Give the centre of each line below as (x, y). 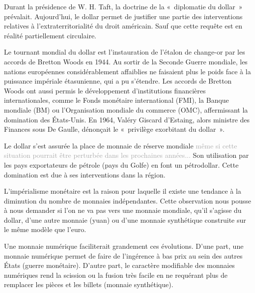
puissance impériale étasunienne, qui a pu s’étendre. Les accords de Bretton (118, 81)
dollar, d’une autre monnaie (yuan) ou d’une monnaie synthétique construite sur (125, 220)
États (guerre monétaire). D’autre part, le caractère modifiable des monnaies (119, 265)
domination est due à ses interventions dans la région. (85, 174)
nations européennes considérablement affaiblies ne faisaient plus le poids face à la (127, 71)
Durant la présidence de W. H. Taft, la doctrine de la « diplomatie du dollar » (123, 6)
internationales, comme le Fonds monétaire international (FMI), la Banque (116, 100)
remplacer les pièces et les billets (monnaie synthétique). (89, 284)
